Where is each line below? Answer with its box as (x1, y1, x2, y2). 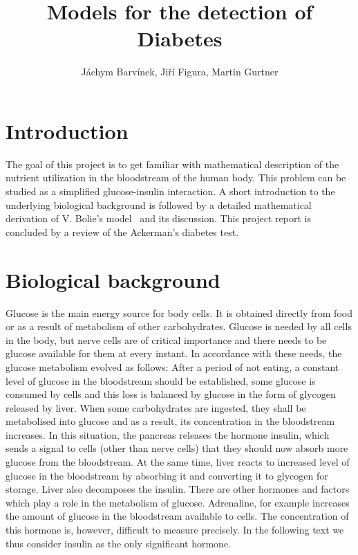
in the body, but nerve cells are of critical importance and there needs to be (6, 332, 327, 347)
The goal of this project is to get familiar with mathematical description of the (6, 156, 339, 171)
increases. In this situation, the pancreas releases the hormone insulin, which (6, 427, 330, 442)
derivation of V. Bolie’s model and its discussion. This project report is (6, 211, 311, 226)
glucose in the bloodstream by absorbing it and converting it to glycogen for (6, 468, 328, 482)
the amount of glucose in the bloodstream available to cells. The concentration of (6, 509, 349, 523)
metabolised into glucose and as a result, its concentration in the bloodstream (6, 414, 335, 428)
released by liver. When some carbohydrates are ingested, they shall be (6, 400, 306, 415)
